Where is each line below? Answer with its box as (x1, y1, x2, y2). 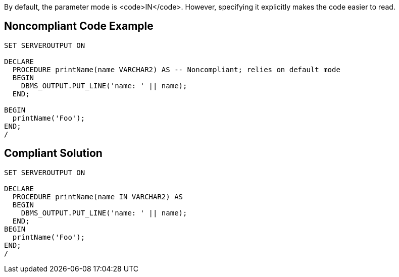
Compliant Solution (4, 147, 103, 160)
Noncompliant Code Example (4, 20, 154, 33)
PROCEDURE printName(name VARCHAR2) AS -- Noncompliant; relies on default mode (12, 65, 340, 74)
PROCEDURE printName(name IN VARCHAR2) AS (12, 192, 183, 201)
